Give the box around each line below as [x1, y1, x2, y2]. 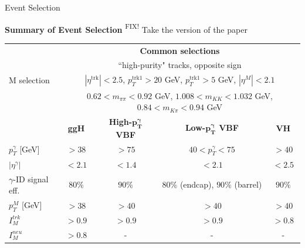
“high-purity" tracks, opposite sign [118, 59, 242, 71]
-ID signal [13, 172, 49, 185]
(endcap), [179, 178, 214, 191]
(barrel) [234, 178, 262, 191]
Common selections [140, 44, 220, 56]
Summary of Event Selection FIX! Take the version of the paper [5, 21, 248, 35]
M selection [9, 74, 50, 86]
